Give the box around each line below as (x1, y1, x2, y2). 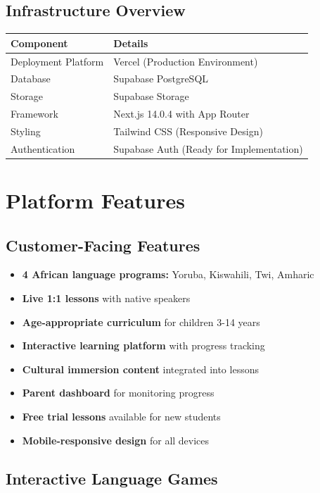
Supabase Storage (113, 89, 189, 104)
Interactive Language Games (6, 467, 218, 489)
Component (11, 35, 68, 50)
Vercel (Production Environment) (113, 54, 258, 68)
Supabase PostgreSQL (113, 71, 209, 86)
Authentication (11, 141, 75, 156)
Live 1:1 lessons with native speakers (22, 291, 191, 306)
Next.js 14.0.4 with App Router (113, 106, 250, 121)
